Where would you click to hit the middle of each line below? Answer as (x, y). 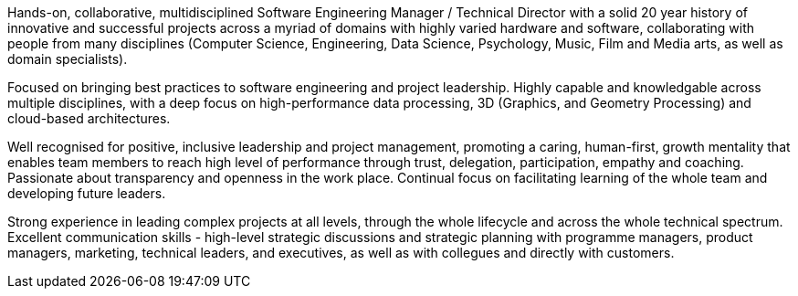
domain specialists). (68, 59)
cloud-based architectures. (89, 118)
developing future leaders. (87, 193)
